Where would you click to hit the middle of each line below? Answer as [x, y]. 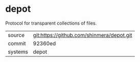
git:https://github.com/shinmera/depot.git [83, 35]
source [16, 35]
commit [17, 43]
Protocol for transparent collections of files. [51, 23]
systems [18, 52]
